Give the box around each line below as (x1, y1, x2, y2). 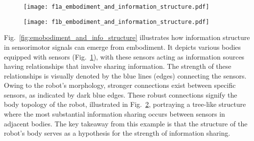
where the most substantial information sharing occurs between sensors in (4, 109, 225, 119)
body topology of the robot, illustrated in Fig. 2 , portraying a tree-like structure (4, 99, 246, 109)
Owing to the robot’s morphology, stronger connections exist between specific (4, 80, 236, 90)
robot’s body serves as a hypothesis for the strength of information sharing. (4, 128, 231, 138)
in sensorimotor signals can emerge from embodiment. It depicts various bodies (4, 41, 241, 52)
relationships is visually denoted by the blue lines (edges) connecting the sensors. (4, 70, 247, 81)
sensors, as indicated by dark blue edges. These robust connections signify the (4, 89, 237, 100)
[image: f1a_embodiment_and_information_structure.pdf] (23, 3, 209, 10)
